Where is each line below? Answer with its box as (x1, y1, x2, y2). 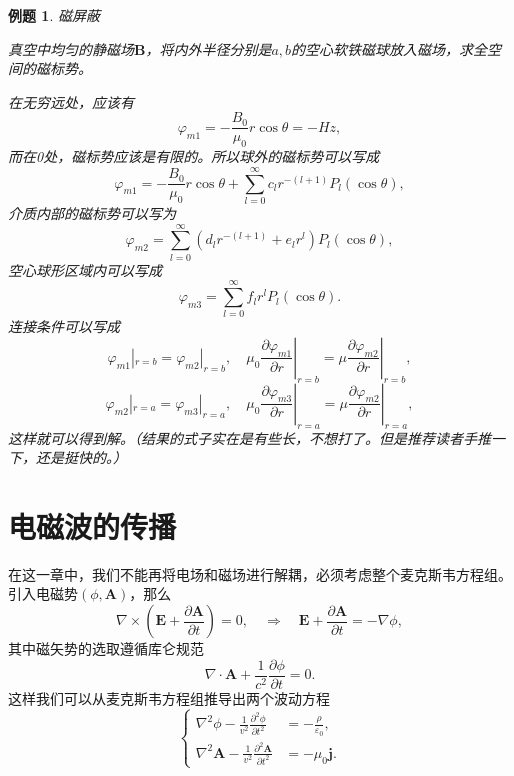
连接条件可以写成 (8, 316, 120, 337)
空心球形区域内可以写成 (8, 259, 162, 280)
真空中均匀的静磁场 (8, 38, 134, 59)
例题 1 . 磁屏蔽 (8, 5, 100, 25)
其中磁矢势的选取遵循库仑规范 (8, 638, 204, 659)
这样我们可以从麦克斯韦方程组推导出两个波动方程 (8, 687, 330, 708)
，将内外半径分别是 (145, 38, 272, 59)
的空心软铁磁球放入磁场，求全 (291, 38, 488, 59)
